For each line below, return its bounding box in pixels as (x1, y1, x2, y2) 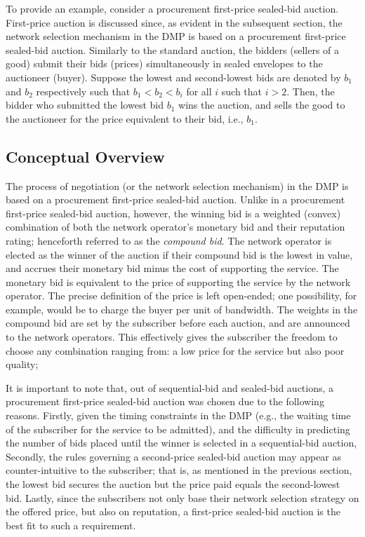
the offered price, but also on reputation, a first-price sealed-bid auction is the (6, 504, 340, 519)
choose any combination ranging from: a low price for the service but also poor (6, 343, 345, 358)
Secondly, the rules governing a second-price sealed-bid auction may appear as (6, 449, 342, 463)
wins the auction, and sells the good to (178, 97, 345, 112)
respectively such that (36, 83, 131, 98)
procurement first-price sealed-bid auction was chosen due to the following (6, 394, 324, 409)
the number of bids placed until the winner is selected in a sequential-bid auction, (6, 435, 357, 450)
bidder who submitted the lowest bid (6, 97, 164, 112)
